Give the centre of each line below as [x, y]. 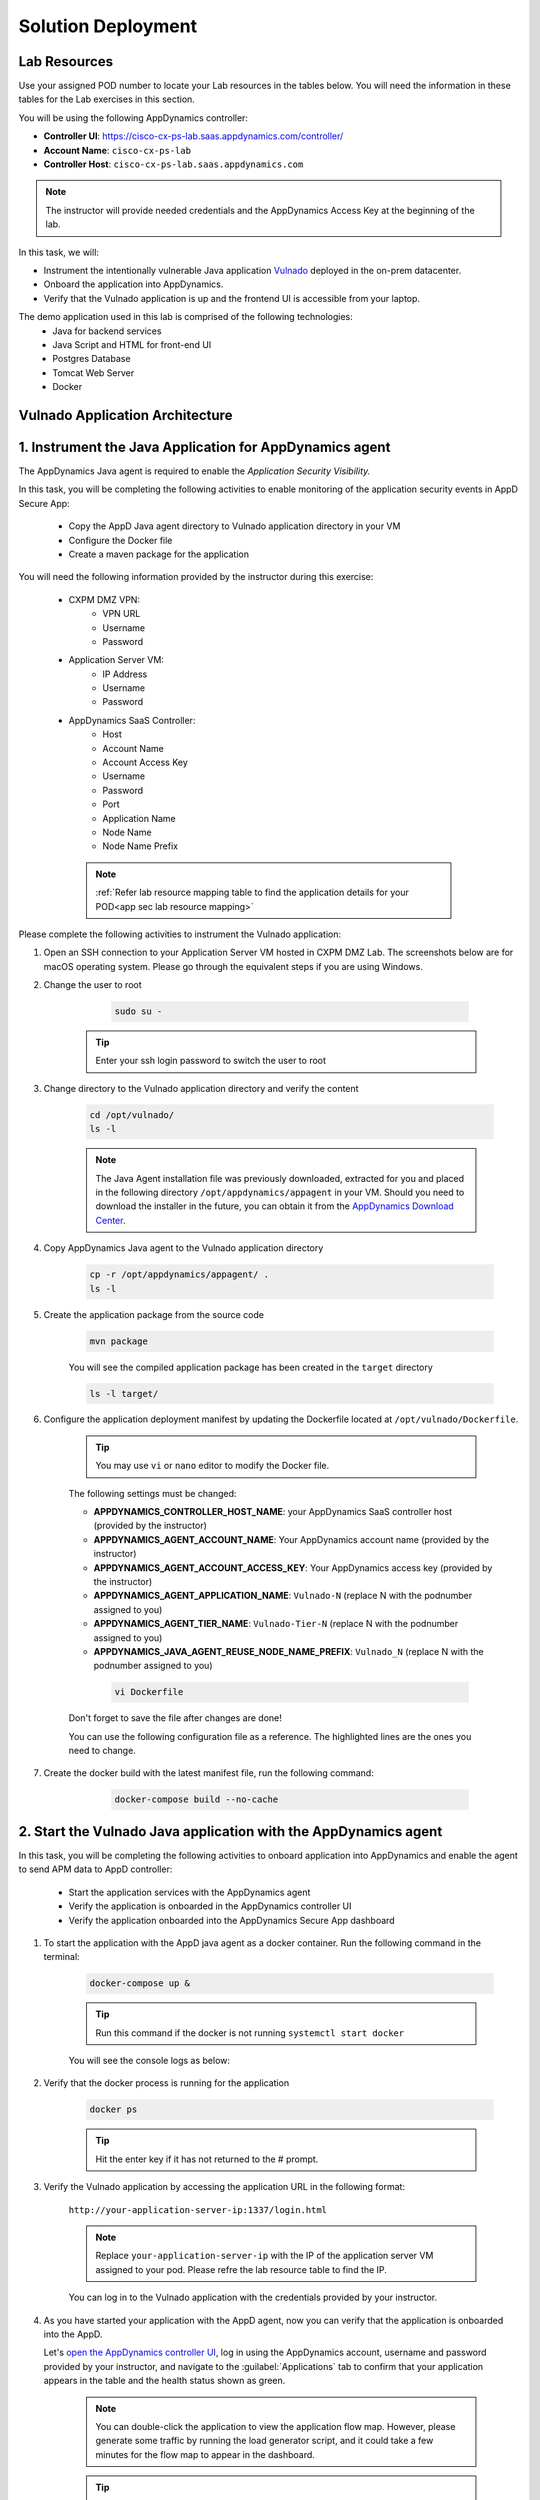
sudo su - [138, 1011]
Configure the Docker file [120, 540]
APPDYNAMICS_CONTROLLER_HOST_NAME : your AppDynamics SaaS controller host [272, 1512]
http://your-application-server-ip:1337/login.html [198, 2209]
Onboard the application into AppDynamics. [133, 284]
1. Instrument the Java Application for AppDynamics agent [204, 446]
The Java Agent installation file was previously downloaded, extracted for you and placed [280, 1178]
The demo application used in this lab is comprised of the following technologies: [186, 317]
